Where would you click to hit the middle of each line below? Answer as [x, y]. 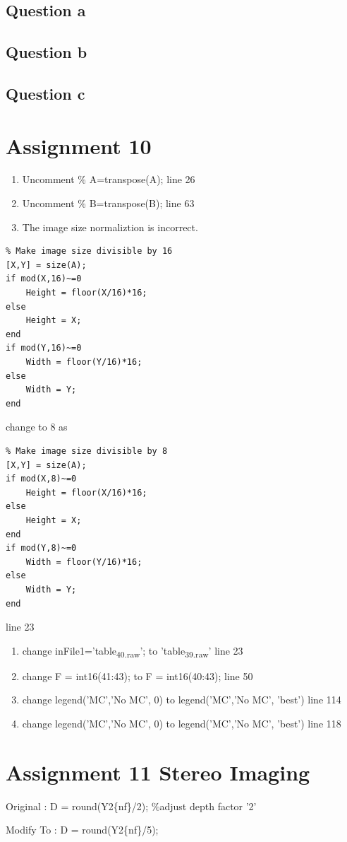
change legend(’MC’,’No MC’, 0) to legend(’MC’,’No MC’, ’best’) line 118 [182, 723]
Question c [45, 93]
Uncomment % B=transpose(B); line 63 [108, 203]
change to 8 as [37, 427]
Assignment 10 [79, 145]
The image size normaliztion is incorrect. [110, 227]
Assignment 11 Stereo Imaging [158, 772]
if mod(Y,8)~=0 [41, 548]
